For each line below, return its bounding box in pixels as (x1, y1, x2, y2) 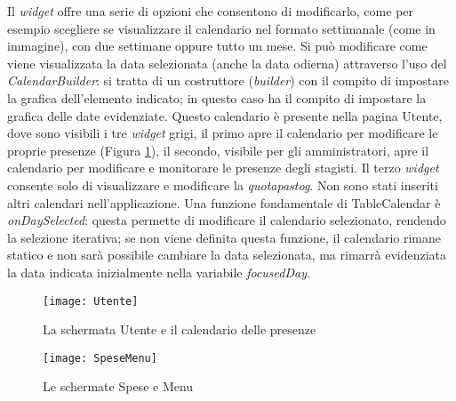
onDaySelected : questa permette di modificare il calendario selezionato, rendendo (7, 211, 446, 229)
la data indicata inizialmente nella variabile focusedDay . (7, 262, 310, 281)
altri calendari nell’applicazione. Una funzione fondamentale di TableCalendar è (7, 193, 441, 212)
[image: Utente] (43, 294, 139, 308)
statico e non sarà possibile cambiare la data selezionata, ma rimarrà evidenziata (7, 245, 447, 264)
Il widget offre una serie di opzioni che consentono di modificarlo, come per (7, 2, 414, 20)
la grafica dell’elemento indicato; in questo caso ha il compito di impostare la (7, 88, 427, 107)
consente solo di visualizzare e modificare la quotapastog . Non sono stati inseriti (7, 175, 438, 194)
